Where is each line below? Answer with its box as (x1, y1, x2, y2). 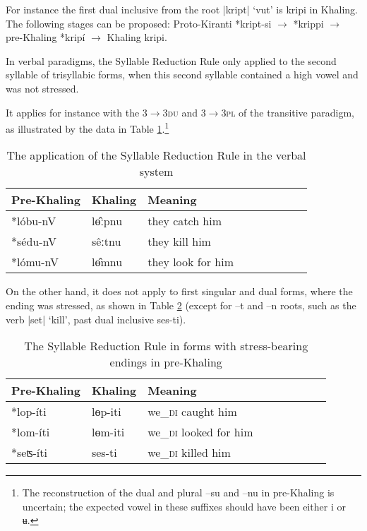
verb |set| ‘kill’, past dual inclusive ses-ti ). (6, 311, 186, 326)
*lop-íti (11, 403, 47, 420)
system (139, 163, 174, 180)
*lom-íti (11, 424, 50, 441)
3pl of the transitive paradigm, (221, 105, 354, 119)
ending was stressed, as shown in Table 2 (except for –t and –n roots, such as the (6, 298, 356, 312)
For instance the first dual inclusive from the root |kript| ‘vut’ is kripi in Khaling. (6, 2, 358, 16)
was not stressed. (6, 80, 79, 95)
